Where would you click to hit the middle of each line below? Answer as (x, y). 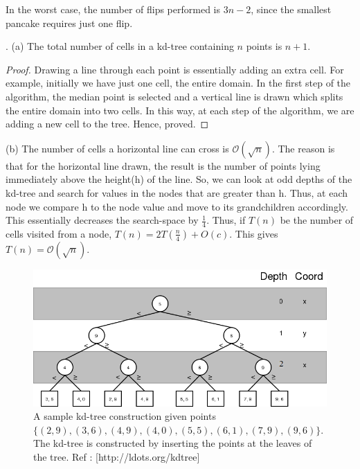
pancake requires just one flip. (69, 23)
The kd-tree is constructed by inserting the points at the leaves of (173, 443)
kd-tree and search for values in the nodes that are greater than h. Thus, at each (177, 192)
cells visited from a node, (59, 233)
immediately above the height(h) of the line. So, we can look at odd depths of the (179, 179)
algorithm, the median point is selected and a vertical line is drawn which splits (174, 96)
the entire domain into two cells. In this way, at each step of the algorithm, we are (180, 110)
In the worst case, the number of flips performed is (113, 9)
